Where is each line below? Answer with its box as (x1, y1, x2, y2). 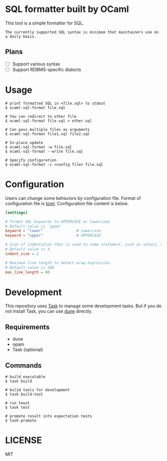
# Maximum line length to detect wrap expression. (5, 260, 112, 265)
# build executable (5, 374, 46, 379)
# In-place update (5, 140, 43, 145)
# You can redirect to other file (5, 114, 77, 119)
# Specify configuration (5, 157, 57, 163)
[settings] (5, 210, 28, 215)
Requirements (5, 323, 50, 331)
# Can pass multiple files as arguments (5, 127, 90, 132)
